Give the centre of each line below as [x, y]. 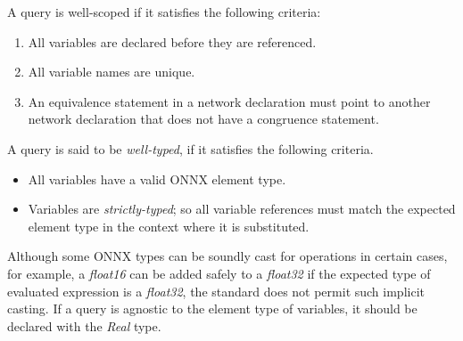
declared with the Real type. [84, 325]
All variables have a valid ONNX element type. [157, 179]
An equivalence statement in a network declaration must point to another [229, 101]
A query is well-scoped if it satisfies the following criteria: [164, 12]
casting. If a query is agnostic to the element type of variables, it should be [212, 309]
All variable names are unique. [112, 72]
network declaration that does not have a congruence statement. [203, 119]
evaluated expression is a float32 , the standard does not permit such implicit [216, 291]
